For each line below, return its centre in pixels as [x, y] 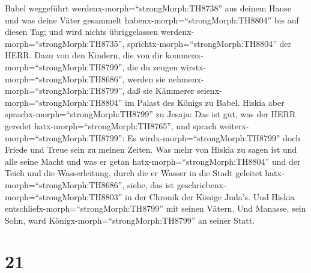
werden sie [146, 78]
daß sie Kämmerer [161, 90]
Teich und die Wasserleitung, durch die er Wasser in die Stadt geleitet [134, 173]
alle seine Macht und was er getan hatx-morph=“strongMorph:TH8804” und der [153, 161]
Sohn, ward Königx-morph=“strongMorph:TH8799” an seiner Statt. [130, 220]
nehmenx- [186, 78]
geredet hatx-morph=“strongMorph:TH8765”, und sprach [111, 125]
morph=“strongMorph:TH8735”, [65, 43]
